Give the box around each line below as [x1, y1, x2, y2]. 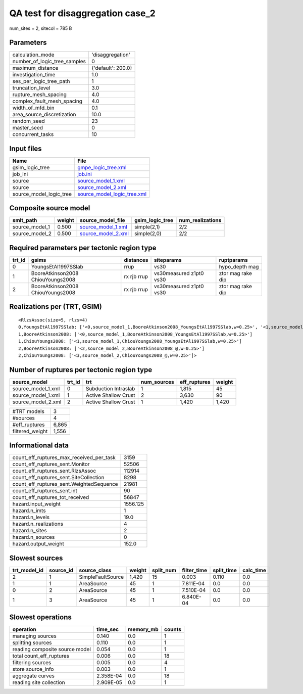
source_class [79, 567, 112, 574]
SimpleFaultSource [79, 573, 124, 580]
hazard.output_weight [12, 540, 64, 547]
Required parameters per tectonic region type [9, 243, 157, 252]
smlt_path [12, 217, 37, 224]
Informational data [9, 441, 69, 450]
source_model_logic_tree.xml [77, 190, 146, 197]
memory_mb [128, 626, 159, 633]
